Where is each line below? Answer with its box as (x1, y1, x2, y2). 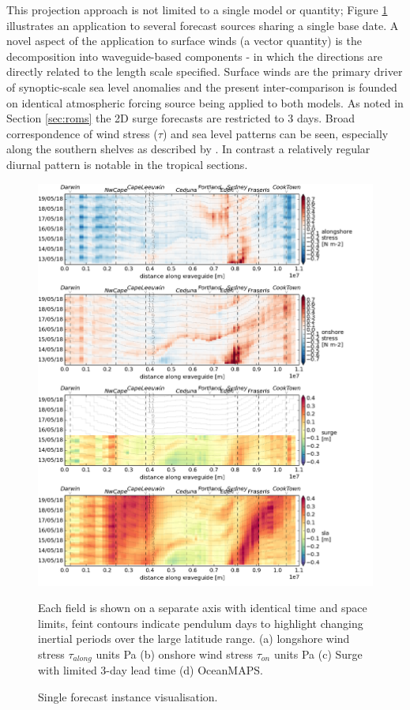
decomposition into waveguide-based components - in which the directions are (6, 47, 382, 64)
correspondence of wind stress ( (6, 125, 158, 141)
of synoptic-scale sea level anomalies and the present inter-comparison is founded (6, 78, 397, 95)
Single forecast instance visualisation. (38, 688, 218, 704)
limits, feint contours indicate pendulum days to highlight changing (38, 614, 363, 631)
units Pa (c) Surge (273, 645, 363, 662)
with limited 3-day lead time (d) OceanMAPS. (38, 662, 263, 678)
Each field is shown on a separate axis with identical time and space (38, 599, 367, 616)
